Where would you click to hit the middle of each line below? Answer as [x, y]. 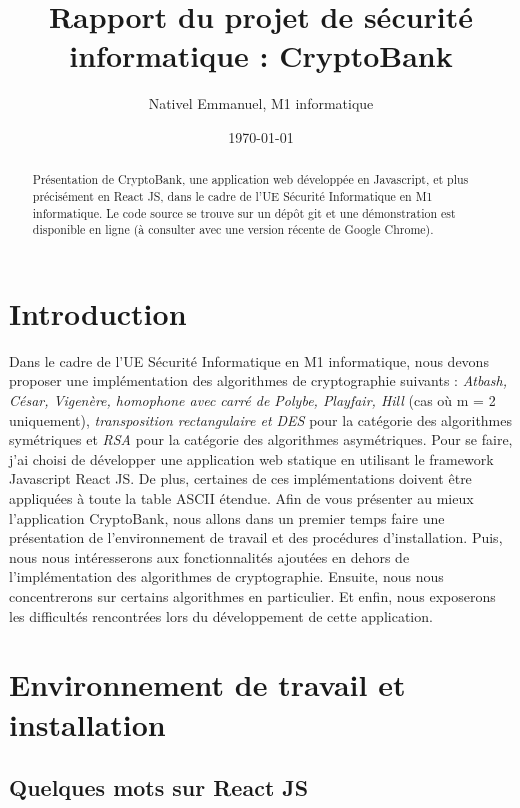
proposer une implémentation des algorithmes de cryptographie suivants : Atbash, [258, 380]
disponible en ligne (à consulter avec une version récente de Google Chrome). [233, 229]
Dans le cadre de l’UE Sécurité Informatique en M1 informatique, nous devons [249, 360]
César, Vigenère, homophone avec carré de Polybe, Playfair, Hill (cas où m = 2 [252, 400]
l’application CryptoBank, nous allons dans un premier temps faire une [227, 517]
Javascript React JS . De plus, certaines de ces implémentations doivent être [240, 478]
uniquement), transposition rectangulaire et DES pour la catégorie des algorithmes [261, 419]
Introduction [98, 312]
